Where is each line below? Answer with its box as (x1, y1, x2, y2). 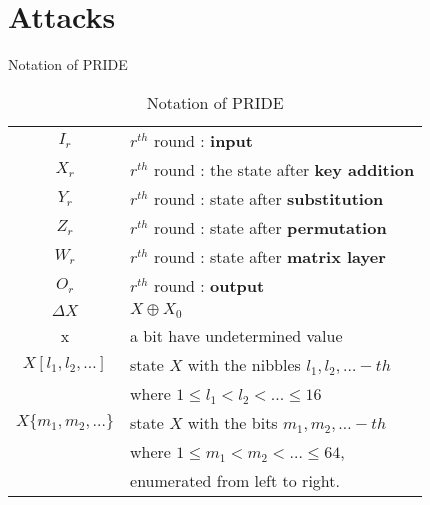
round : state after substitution (153, 186, 384, 210)
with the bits (187, 410, 278, 434)
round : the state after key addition (153, 157, 415, 181)
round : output (153, 273, 265, 297)
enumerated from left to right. (130, 468, 340, 492)
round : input (153, 128, 253, 152)
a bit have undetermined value (130, 323, 343, 347)
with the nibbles (187, 352, 301, 376)
